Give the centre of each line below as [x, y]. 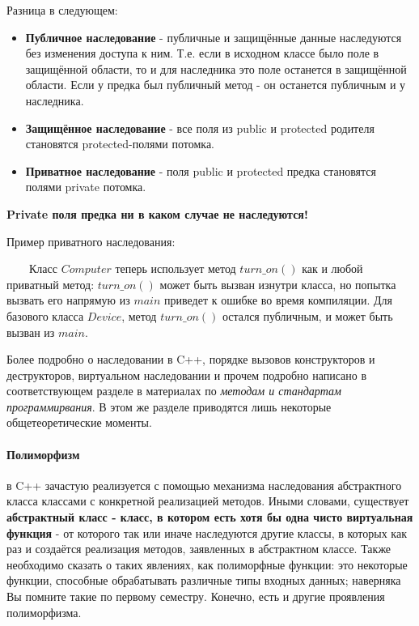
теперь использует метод [176, 268]
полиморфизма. [44, 612]
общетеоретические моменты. [79, 422]
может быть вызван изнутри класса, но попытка [278, 284]
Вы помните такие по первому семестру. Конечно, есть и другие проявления [196, 596]
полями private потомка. [86, 187]
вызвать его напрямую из [68, 300]
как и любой [332, 268]
